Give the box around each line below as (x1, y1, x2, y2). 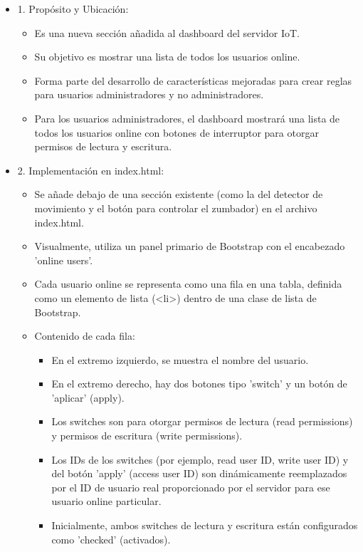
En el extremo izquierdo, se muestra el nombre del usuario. (51, 352, 309, 367)
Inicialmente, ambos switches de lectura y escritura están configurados (51, 518, 358, 533)
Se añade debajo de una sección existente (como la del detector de (34, 187, 323, 202)
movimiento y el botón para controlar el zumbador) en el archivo (34, 200, 317, 215)
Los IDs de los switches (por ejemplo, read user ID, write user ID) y (51, 452, 349, 467)
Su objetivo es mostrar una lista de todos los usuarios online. (34, 49, 300, 64)
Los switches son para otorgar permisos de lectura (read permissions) (51, 414, 353, 429)
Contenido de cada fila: (34, 328, 135, 343)
